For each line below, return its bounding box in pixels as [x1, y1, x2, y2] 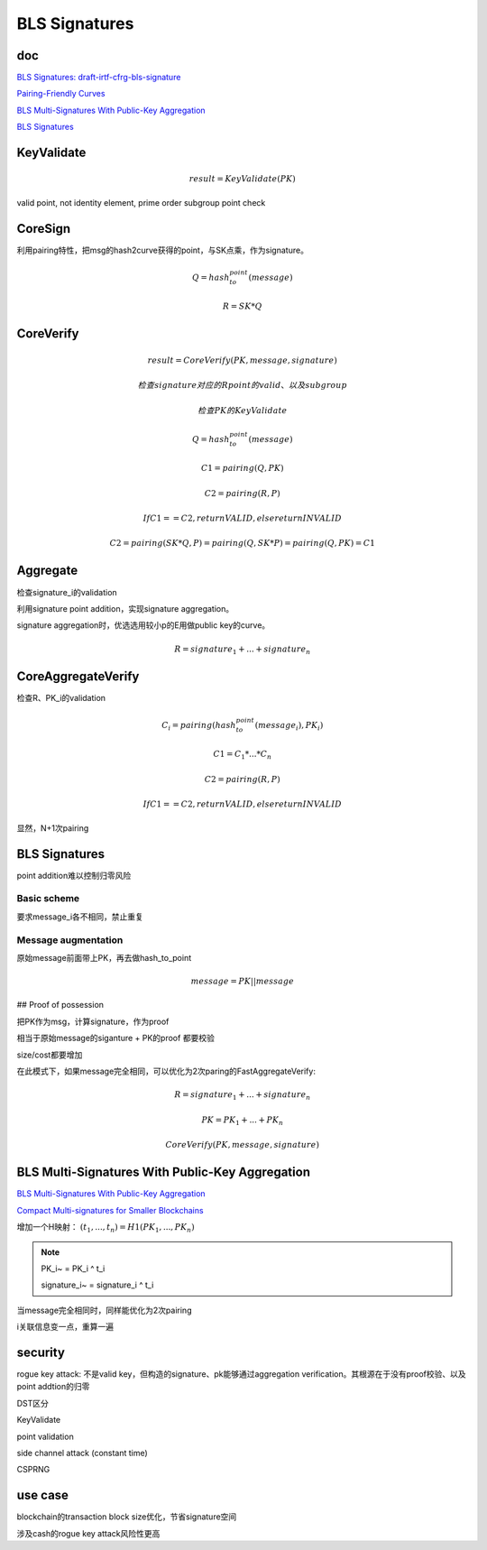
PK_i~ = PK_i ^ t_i [41, 1263, 106, 1274]
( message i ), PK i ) [254, 720, 324, 733]
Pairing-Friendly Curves [16, 88, 106, 99]
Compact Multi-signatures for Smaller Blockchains [16, 1204, 204, 1215]
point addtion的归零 [16, 1381, 90, 1392]
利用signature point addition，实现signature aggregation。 [16, 603, 234, 614]
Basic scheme [16, 892, 80, 905]
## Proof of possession [16, 1000, 104, 1010]
